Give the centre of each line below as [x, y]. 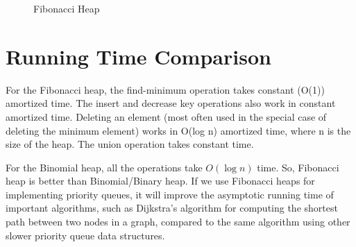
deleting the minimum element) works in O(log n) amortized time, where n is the [178, 130]
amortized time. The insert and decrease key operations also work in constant [171, 103]
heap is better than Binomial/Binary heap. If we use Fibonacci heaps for [160, 181]
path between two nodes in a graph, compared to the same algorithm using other [178, 222]
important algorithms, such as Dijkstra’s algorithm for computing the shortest [172, 208]
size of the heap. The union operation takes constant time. [130, 144]
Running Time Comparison [138, 56]
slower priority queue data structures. [85, 235]
